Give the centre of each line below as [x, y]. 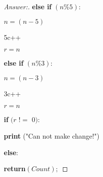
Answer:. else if [28, 6]
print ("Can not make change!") [52, 135]
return [15, 168]
